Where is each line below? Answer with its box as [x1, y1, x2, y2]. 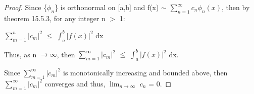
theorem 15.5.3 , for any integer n [4, 13, 106, 23]
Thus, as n [4, 49, 37, 59]
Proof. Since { [4, 2, 47, 12]
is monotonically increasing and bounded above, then [63, 67, 228, 77]
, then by [222, 2, 250, 12]
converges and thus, [44, 78, 106, 88]
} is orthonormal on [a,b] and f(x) [55, 2, 159, 12]
